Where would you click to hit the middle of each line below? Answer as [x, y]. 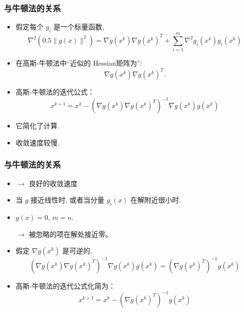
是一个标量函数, [79, 27]
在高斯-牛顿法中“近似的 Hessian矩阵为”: [79, 63]
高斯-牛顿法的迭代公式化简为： [65, 285]
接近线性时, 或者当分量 [67, 200]
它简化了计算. [37, 126]
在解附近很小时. [156, 200]
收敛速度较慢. [37, 142]
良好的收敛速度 [53, 183]
